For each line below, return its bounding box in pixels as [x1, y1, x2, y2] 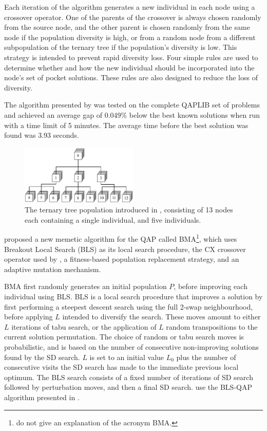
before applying [4, 311, 53, 322]
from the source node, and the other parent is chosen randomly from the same [4, 22, 250, 32]
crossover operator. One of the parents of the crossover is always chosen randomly [4, 11, 261, 22]
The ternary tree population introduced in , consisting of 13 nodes [25, 204, 233, 215]
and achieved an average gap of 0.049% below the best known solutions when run [4, 109, 260, 120]
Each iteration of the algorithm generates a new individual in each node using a [4, 2, 255, 12]
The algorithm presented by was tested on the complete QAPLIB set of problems [4, 99, 260, 110]
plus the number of [176, 351, 236, 362]
